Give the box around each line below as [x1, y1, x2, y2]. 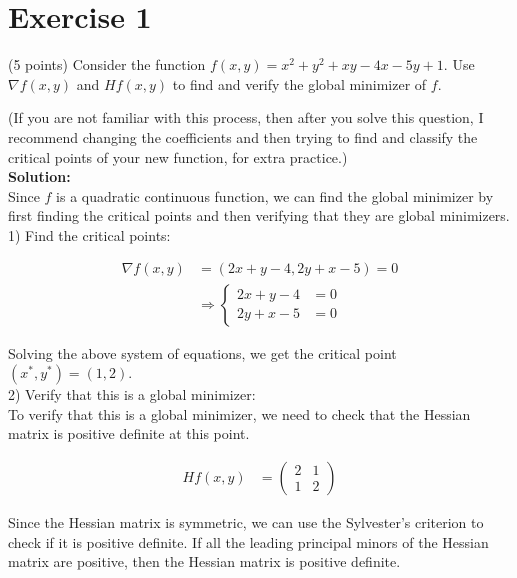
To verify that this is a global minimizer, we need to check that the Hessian [8, 403, 471, 424]
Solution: [8, 166, 71, 187]
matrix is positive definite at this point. [8, 423, 250, 444]
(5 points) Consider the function [8, 54, 206, 75]
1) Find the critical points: [8, 224, 171, 245]
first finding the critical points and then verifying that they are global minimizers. [8, 205, 510, 226]
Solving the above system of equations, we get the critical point [8, 342, 397, 363]
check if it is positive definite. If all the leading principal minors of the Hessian [8, 531, 489, 552]
